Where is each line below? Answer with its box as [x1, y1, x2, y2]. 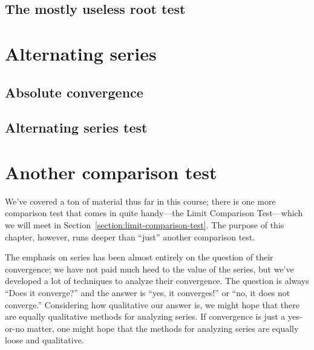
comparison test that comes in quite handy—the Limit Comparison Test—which [5, 206, 303, 219]
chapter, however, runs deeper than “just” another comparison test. [5, 230, 255, 243]
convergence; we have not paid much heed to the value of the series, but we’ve [5, 262, 294, 275]
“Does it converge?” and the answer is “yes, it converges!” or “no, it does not [5, 286, 290, 299]
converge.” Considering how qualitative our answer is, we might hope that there [5, 298, 299, 311]
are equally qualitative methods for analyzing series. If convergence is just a [5, 310, 286, 323]
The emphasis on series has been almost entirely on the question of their [5, 251, 273, 263]
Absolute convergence [5, 82, 143, 101]
